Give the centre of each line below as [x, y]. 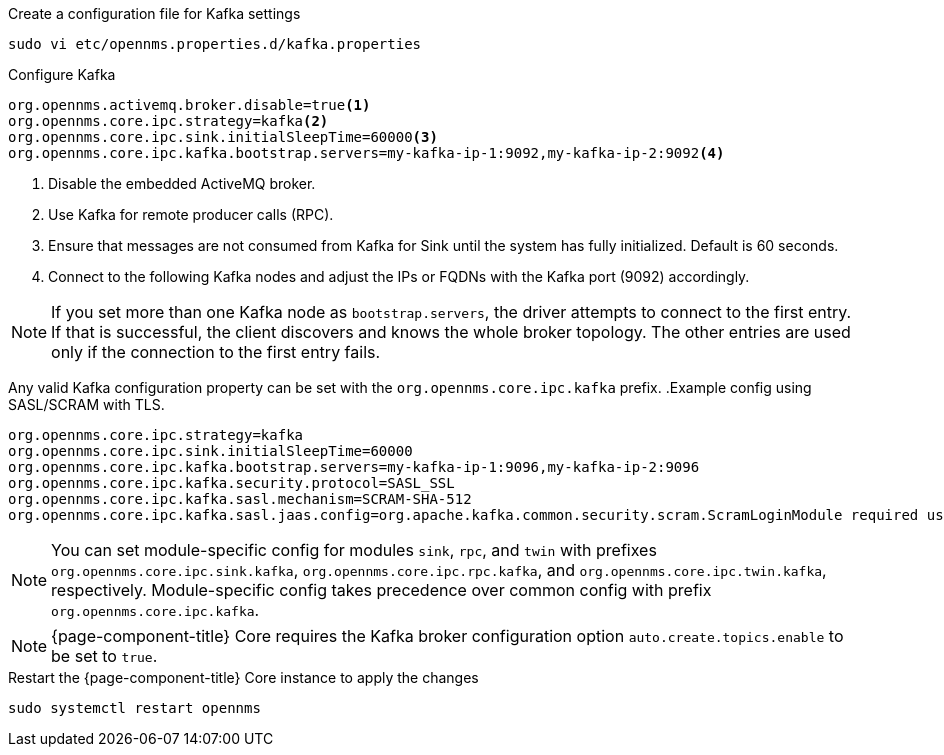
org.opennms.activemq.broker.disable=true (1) [189, 105]
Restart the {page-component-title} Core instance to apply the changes [243, 677]
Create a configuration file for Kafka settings [154, 13]
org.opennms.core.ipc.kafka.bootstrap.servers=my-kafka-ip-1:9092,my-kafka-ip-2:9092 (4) [366, 153]
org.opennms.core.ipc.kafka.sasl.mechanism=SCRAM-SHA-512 [240, 499]
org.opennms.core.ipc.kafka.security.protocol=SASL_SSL [231, 483]
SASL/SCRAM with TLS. [86, 404]
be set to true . [104, 656]
